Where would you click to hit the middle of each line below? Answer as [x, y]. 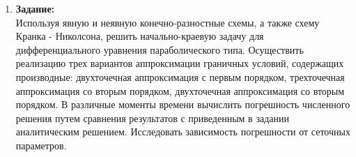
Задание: [35, 8]
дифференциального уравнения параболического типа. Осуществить [160, 49]
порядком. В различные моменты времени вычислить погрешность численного [183, 104]
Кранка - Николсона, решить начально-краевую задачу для [140, 36]
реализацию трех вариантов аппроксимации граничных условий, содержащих [180, 63]
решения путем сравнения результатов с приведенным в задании [152, 118]
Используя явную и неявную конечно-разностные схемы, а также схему [168, 22]
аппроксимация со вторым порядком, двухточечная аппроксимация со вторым [180, 90]
